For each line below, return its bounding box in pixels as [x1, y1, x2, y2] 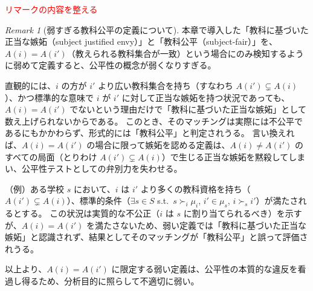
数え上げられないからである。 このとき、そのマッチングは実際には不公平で [5, 114, 303, 127]
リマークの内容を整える [5, 3, 98, 15]
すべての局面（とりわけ [5, 150, 97, 163]
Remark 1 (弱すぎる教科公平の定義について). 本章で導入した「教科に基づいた [5, 23, 309, 36]
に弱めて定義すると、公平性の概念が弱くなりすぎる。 [5, 59, 216, 71]
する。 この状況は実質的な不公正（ [21, 207, 160, 220]
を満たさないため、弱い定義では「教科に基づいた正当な [86, 218, 307, 231]
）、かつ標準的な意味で [5, 91, 94, 103]
